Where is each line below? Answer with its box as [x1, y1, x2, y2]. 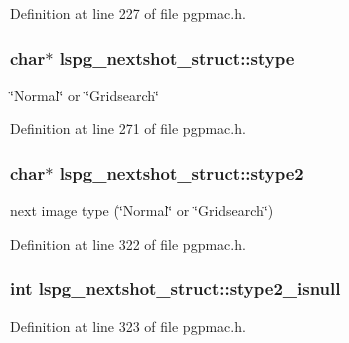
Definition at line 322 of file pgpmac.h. [10, 233, 246, 254]
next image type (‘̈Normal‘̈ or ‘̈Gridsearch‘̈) [10, 200, 274, 221]
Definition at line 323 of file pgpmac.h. [10, 315, 246, 336]
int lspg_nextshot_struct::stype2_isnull [10, 276, 341, 301]
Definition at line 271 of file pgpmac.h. [10, 118, 246, 139]
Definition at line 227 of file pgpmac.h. [10, 3, 246, 23]
